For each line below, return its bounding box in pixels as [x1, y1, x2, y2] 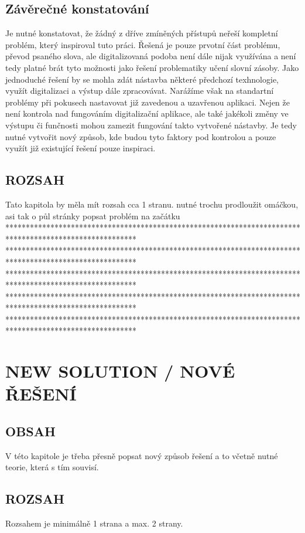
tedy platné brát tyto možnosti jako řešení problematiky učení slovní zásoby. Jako [5, 61, 299, 73]
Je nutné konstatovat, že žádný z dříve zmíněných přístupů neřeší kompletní [5, 27, 278, 39]
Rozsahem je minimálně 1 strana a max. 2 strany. [5, 517, 183, 529]
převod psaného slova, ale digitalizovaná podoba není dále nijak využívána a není [5, 50, 296, 62]
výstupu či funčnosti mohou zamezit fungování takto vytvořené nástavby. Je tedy [5, 118, 297, 131]
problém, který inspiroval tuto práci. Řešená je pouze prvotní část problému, [5, 38, 280, 50]
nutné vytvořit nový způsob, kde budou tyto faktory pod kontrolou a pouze [5, 130, 276, 142]
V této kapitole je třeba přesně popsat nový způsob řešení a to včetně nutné [5, 449, 278, 461]
